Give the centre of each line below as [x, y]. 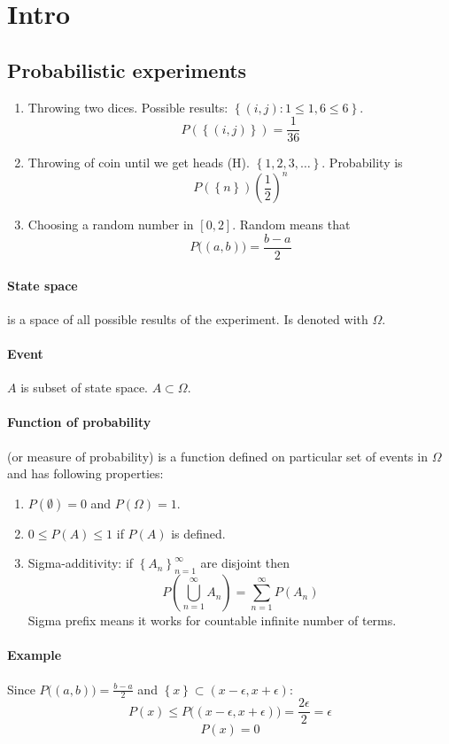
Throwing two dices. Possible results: [128, 107]
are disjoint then [245, 563]
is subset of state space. [85, 387]
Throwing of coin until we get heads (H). [139, 163]
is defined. [198, 533]
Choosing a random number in [111, 225]
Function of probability [79, 422]
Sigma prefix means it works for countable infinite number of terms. [212, 620]
